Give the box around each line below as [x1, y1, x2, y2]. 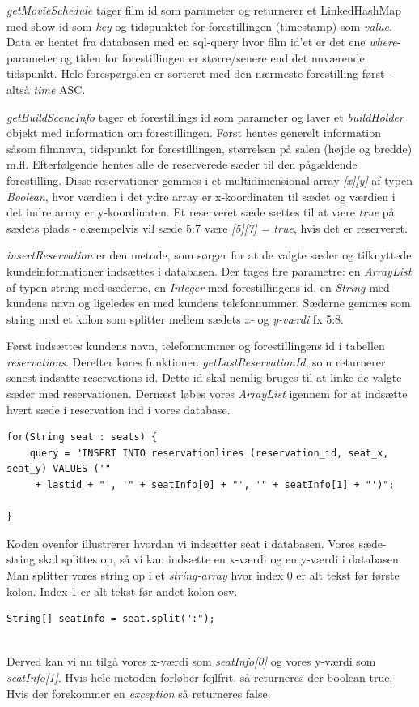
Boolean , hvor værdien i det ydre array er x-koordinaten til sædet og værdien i [6, 187, 396, 204]
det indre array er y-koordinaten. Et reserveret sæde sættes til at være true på [6, 204, 395, 221]
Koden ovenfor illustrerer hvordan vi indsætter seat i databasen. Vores [6, 534, 355, 551]
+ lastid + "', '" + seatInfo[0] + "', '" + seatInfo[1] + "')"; [35, 479, 395, 491]
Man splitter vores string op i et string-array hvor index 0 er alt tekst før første [6, 567, 400, 583]
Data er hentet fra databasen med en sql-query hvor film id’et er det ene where [6, 33, 397, 50]
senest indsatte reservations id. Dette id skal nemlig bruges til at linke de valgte [6, 369, 402, 386]
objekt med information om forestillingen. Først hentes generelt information [6, 124, 382, 141]
